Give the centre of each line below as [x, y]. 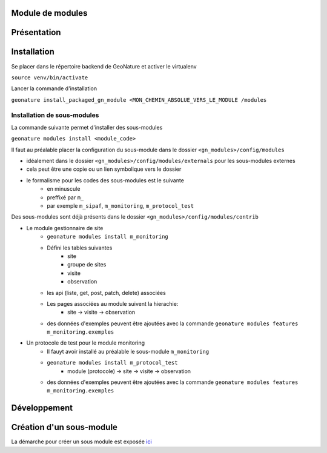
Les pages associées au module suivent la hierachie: [113, 303]
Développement [42, 408]
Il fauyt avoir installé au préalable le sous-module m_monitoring [128, 351]
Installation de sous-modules [55, 115]
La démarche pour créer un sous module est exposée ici [81, 441]
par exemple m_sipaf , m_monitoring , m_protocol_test [121, 205]
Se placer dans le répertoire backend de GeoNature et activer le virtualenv [104, 66]
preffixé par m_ [65, 197]
